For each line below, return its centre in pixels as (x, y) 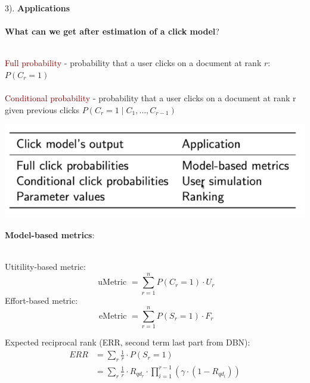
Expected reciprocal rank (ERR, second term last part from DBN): (128, 342)
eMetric (113, 317)
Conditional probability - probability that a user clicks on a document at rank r (151, 98)
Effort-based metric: (41, 300)
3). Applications (38, 8)
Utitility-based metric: (45, 266)
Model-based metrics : (50, 234)
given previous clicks (42, 109)
